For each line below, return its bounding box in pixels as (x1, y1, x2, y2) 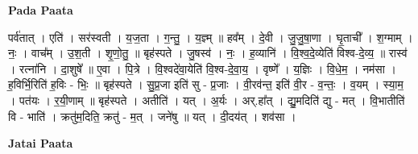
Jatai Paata (8, 135, 73, 152)
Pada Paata (8, 2, 73, 18)
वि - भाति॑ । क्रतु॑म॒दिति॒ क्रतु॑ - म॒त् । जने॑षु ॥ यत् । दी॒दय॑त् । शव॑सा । (8, 107, 296, 124)
